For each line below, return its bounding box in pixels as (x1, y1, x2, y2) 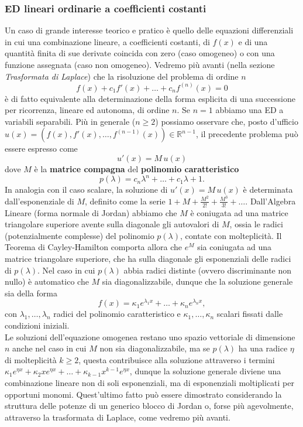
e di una (238, 35, 268, 47)
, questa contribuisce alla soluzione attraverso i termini (78, 353, 275, 365)
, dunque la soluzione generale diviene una (129, 365, 281, 377)
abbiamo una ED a (215, 104, 284, 116)
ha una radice (238, 342, 288, 354)
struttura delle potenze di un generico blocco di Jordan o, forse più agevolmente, (5, 399, 294, 412)
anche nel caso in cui (12, 342, 87, 354)
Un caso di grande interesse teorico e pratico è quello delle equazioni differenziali (5, 24, 294, 36)
